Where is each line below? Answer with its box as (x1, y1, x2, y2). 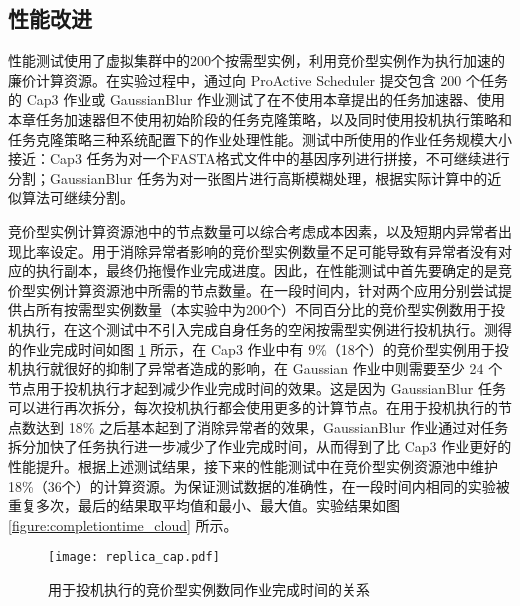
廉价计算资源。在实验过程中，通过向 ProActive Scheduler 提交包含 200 (8, 69, 462, 90)
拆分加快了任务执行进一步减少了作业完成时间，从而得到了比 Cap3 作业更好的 (8, 436, 512, 457)
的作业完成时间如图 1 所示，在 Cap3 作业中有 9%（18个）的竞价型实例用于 (8, 338, 495, 359)
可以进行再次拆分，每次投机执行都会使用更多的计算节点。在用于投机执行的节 (8, 397, 512, 418)
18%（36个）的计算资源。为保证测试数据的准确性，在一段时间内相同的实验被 (8, 475, 510, 496)
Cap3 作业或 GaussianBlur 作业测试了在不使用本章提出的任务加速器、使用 (26, 89, 506, 110)
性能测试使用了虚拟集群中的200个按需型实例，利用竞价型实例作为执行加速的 (8, 50, 505, 71)
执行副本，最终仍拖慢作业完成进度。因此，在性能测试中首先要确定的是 (35, 260, 498, 281)
